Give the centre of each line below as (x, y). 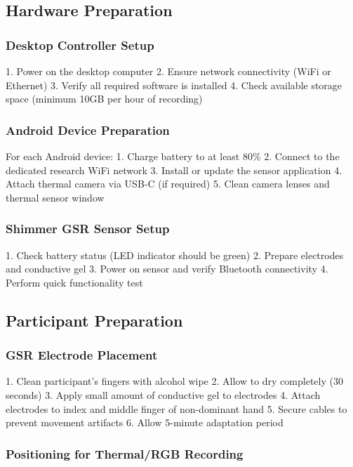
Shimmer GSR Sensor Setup (88, 229)
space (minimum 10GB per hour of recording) (104, 99)
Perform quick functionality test (74, 282)
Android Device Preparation (88, 130)
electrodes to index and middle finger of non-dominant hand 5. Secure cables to (176, 408)
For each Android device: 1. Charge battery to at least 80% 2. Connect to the (173, 156)
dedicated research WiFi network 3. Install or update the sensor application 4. (174, 170)
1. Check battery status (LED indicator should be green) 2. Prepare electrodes (175, 255)
